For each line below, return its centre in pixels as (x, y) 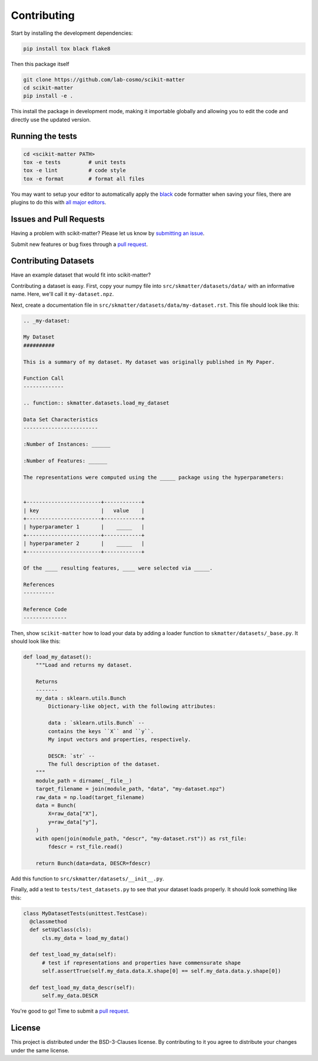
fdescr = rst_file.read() (85, 847)
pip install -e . (48, 96)
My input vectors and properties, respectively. (120, 739)
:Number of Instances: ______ (67, 444)
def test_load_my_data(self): (73, 955)
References (39, 585)
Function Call (44, 378)
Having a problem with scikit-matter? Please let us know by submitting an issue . (108, 234)
